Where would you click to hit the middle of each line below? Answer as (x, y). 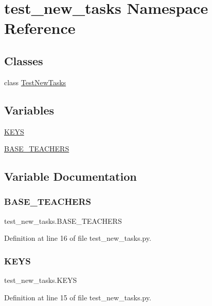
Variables (29, 110)
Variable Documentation (70, 176)
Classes (24, 60)
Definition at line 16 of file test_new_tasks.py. (78, 238)
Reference (40, 28)
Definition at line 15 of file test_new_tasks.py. (78, 297)
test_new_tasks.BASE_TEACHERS (63, 221)
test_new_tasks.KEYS (41, 280)
